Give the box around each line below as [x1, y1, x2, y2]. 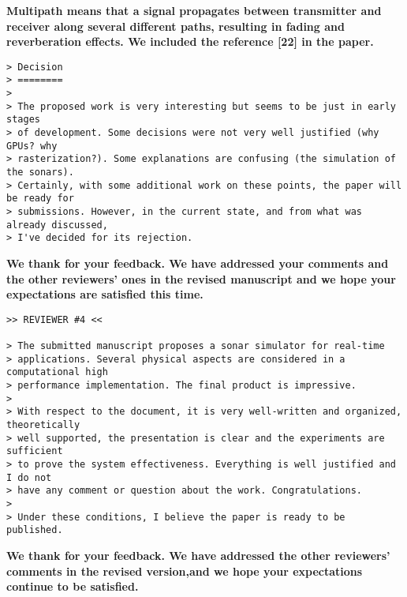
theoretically [6, 419, 80, 430]
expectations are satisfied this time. [6, 286, 203, 302]
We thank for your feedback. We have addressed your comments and [6, 254, 389, 271]
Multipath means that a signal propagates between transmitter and [6, 2, 382, 18]
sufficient [6, 445, 63, 457]
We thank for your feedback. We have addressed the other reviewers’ [6, 546, 390, 563]
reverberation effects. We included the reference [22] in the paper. [6, 33, 374, 50]
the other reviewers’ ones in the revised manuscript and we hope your [6, 270, 396, 287]
